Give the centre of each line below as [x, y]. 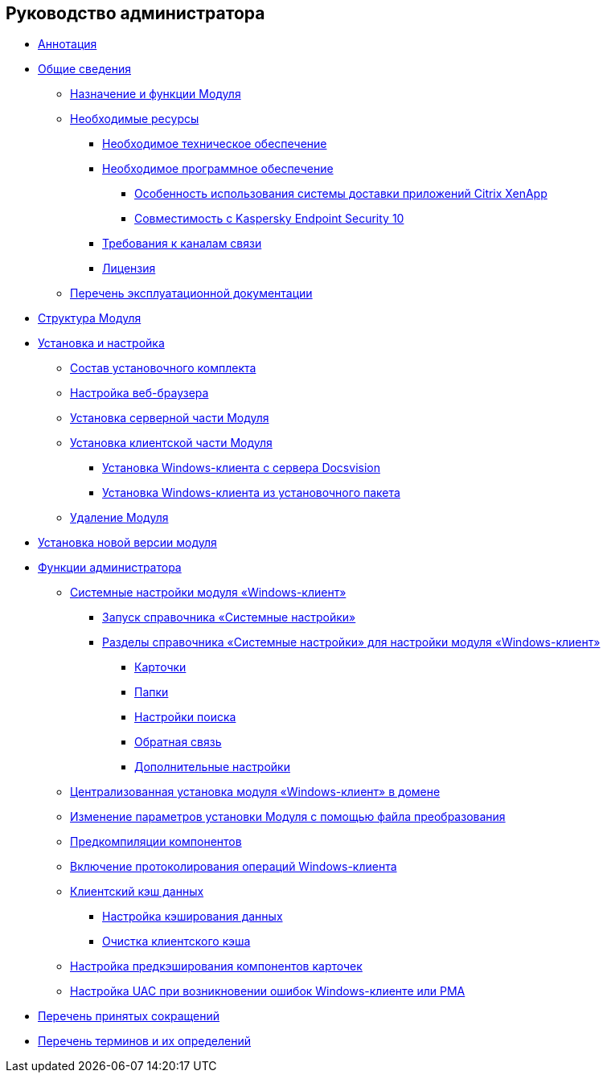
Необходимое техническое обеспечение [215, 144]
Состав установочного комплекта [163, 368]
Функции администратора [110, 568]
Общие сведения [84, 69]
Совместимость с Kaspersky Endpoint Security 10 [269, 219]
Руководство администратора [135, 13]
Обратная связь [178, 742]
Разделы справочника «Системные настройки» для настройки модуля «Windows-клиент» [351, 642]
